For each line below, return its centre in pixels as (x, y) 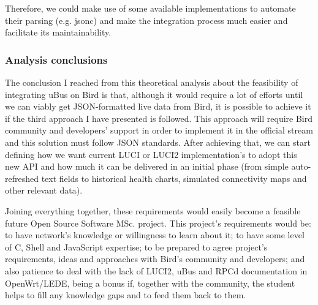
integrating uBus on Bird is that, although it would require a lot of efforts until (154, 94)
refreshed (22, 178)
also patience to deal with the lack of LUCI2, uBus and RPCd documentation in (156, 270)
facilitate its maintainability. (58, 32)
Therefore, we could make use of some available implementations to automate (150, 8)
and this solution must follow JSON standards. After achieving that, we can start (158, 142)
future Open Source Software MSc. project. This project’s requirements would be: (158, 223)
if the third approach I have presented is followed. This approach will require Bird (159, 118)
